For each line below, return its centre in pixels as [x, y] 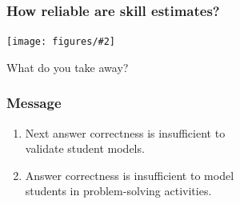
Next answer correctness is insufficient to [125, 132]
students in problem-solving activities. [118, 191]
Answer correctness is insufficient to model [130, 175]
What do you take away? [68, 67]
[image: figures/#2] [61, 42]
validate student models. [85, 148]
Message [34, 103]
